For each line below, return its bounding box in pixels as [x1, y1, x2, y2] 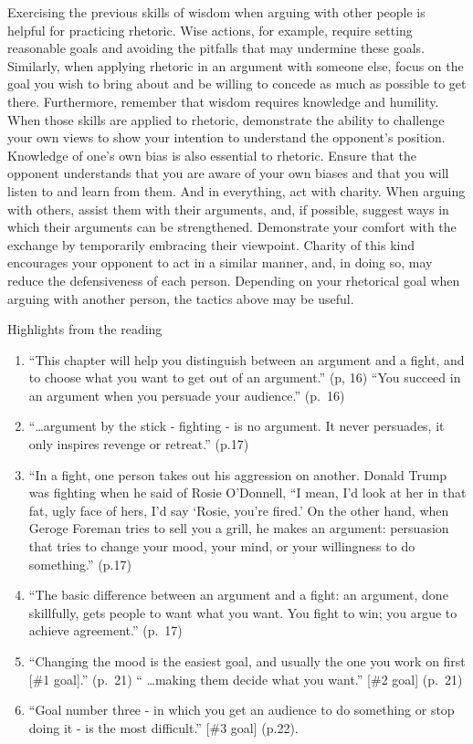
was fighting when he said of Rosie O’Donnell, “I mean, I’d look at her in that [28, 483, 467, 502]
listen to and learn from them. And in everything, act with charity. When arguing [7, 181, 466, 200]
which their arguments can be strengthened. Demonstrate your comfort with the [7, 217, 457, 236]
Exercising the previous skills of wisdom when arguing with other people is [7, 3, 426, 21]
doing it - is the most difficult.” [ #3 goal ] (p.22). [28, 718, 299, 737]
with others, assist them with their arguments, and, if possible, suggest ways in [7, 199, 449, 218]
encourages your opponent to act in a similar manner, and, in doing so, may [7, 253, 433, 272]
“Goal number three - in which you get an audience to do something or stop [28, 700, 455, 719]
